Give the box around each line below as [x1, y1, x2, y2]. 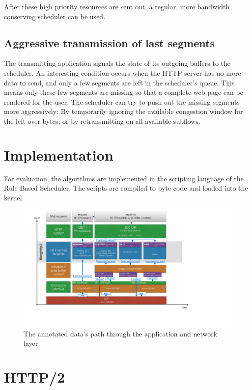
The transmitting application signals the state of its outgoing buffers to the [4, 58, 230, 68]
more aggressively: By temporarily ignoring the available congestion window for [4, 106, 243, 116]
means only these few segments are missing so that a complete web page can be [4, 87, 243, 97]
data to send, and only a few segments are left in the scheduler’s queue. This [4, 77, 235, 87]
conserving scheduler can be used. [4, 11, 106, 21]
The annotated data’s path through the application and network [24, 328, 218, 338]
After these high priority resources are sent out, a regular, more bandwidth [4, 1, 230, 11]
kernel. [4, 192, 24, 202]
